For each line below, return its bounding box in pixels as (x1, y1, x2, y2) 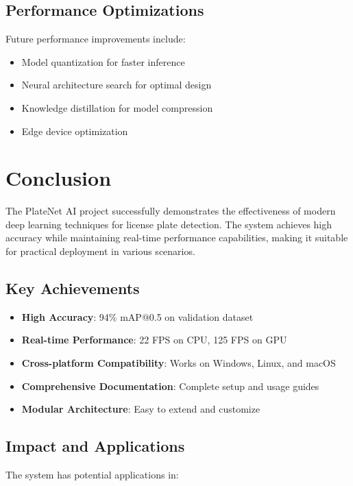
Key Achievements (5, 278, 140, 299)
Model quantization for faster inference (21, 54, 185, 69)
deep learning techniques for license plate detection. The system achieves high (5, 217, 332, 231)
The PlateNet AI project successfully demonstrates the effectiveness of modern (5, 204, 336, 218)
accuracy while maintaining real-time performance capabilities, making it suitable (5, 230, 348, 245)
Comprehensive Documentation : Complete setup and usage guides (21, 378, 319, 393)
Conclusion (5, 164, 112, 192)
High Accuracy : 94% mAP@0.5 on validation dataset (21, 309, 254, 324)
